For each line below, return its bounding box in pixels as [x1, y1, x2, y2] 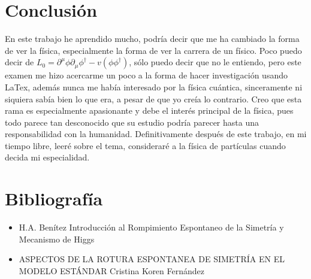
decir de [5, 56, 34, 68]
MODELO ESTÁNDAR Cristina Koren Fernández [19, 264, 204, 277]
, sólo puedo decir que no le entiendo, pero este [129, 56, 301, 68]
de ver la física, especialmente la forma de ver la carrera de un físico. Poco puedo [5, 44, 302, 56]
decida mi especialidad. [5, 151, 90, 163]
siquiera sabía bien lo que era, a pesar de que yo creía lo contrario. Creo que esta [5, 92, 302, 105]
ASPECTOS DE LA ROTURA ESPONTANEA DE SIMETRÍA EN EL [19, 253, 285, 265]
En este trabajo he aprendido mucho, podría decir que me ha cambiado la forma [5, 32, 300, 45]
